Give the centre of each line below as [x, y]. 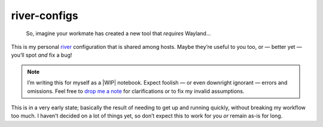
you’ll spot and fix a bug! [42, 55]
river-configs [45, 16]
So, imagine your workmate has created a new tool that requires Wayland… [118, 33]
